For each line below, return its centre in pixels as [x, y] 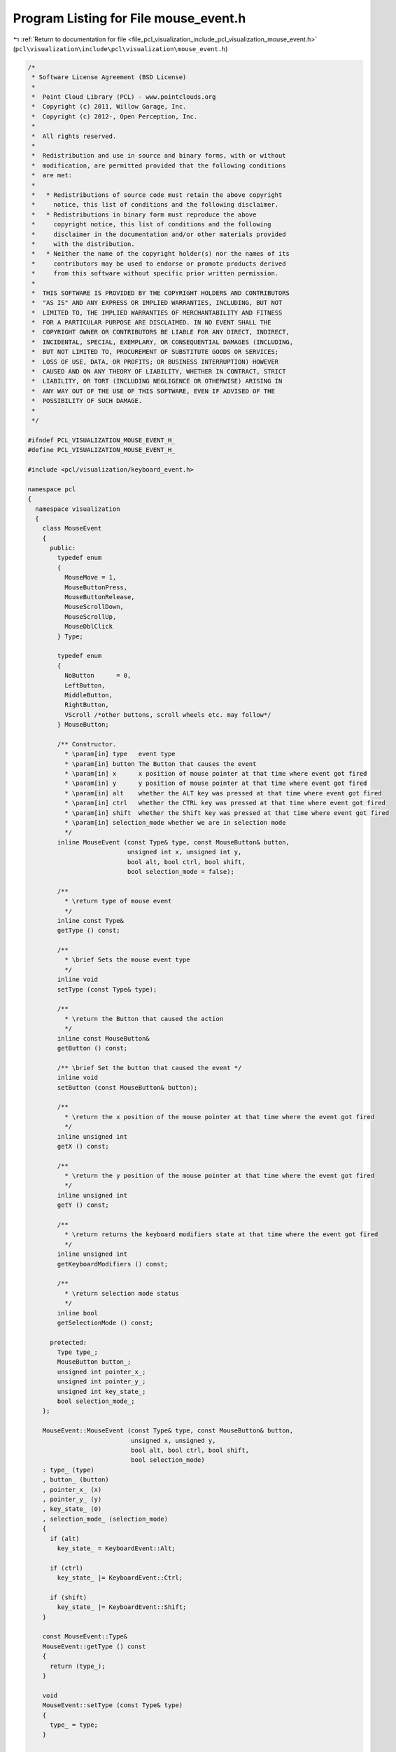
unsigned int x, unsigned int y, [184, 852]
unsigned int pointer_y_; [101, 1382]
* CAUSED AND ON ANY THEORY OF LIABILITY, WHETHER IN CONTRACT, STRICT [159, 372]
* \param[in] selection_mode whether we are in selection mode [175, 822]
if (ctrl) [67, 1568]
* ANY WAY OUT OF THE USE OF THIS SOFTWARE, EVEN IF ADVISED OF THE [154, 391]
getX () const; [83, 1146]
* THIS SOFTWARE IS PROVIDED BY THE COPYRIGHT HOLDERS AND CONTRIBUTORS [161, 293]
